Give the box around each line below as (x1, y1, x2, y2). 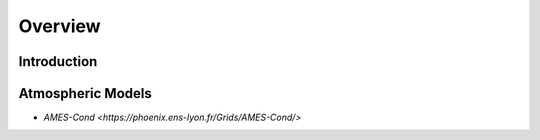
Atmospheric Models (18, 85, 152, 102)
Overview (18, 15, 101, 37)
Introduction (18, 53, 98, 70)
